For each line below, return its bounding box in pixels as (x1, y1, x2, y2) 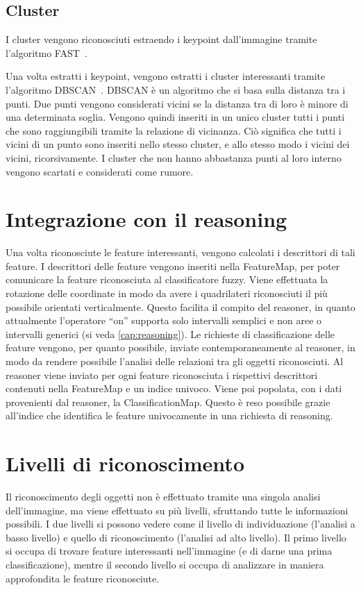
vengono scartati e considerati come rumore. (6, 164, 194, 178)
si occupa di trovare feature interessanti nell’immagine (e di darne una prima (6, 543, 333, 558)
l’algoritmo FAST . (6, 45, 87, 60)
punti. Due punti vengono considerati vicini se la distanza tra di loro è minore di (6, 96, 349, 110)
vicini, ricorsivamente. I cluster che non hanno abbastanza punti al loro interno (6, 150, 342, 165)
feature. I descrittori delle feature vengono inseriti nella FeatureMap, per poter (6, 258, 340, 273)
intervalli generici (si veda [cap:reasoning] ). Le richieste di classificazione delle (6, 326, 335, 341)
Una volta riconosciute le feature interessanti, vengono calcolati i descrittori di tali (6, 245, 355, 260)
